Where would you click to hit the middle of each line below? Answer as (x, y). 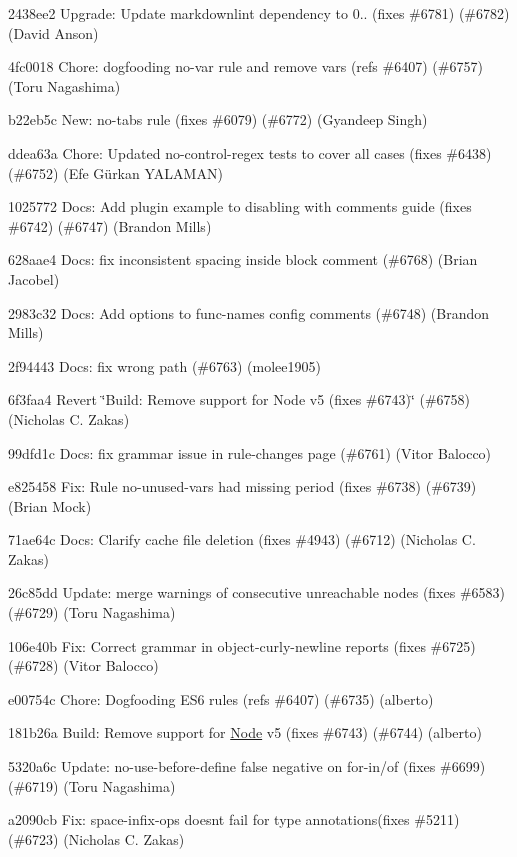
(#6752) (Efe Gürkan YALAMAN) (115, 172)
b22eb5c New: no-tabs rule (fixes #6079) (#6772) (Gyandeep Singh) (218, 119)
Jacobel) (34, 278)
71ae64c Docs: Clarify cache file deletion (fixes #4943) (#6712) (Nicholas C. (242, 539)
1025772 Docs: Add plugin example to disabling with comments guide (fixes (240, 206)
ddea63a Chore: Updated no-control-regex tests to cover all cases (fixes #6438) (250, 152)
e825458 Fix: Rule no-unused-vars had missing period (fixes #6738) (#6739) (242, 486)
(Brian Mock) (50, 505)
